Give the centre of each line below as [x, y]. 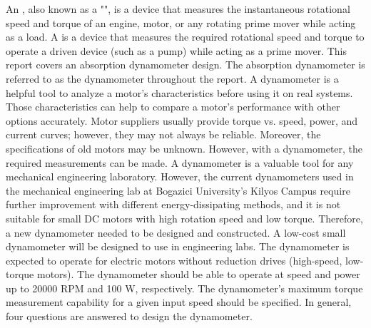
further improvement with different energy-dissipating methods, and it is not [173, 204]
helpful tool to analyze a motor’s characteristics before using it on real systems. [179, 92]
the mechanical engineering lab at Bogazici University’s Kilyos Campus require [178, 190]
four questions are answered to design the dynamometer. [129, 316]
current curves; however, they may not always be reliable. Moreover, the [163, 134]
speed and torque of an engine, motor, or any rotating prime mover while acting [181, 22]
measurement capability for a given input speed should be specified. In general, [179, 302]
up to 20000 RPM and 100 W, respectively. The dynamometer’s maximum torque [184, 288]
